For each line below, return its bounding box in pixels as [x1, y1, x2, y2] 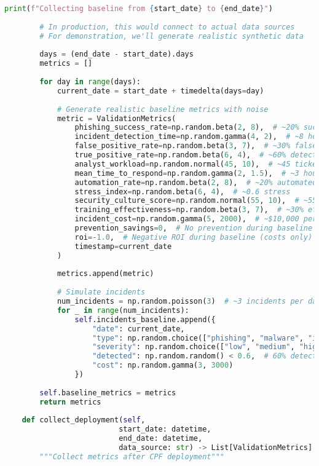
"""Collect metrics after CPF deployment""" [39, 452, 224, 461]
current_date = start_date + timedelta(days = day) [57, 86, 264, 95]
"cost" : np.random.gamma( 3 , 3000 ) [92, 361, 234, 370]
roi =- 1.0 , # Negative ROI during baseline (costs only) [74, 232, 313, 242]
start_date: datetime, [119, 425, 211, 434]
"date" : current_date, [92, 324, 185, 333]
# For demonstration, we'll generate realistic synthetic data [39, 31, 304, 41]
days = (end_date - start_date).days [39, 50, 194, 59]
